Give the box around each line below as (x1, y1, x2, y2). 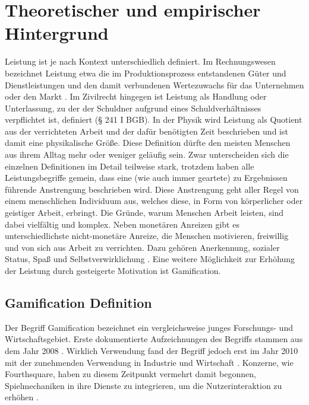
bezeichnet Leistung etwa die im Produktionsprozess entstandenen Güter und (5, 66, 286, 79)
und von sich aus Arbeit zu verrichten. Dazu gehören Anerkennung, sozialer (5, 241, 280, 253)
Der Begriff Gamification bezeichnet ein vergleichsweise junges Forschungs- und (5, 321, 293, 333)
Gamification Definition (5, 293, 152, 311)
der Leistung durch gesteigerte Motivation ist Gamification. (5, 264, 221, 276)
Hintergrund (5, 21, 109, 45)
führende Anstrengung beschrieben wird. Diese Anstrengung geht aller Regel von (5, 183, 299, 195)
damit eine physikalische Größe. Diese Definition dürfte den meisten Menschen (5, 136, 291, 149)
